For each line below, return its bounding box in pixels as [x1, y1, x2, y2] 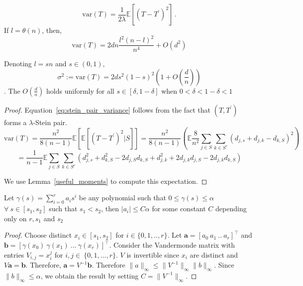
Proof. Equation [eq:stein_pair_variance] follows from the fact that [4, 104, 211, 115]
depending [215, 203, 247, 214]
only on [4, 213, 27, 223]
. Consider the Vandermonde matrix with [109, 240, 235, 250]
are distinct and [190, 249, 238, 260]
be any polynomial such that [79, 192, 166, 203]
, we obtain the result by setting [40, 270, 139, 281]
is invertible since [126, 249, 179, 260]
